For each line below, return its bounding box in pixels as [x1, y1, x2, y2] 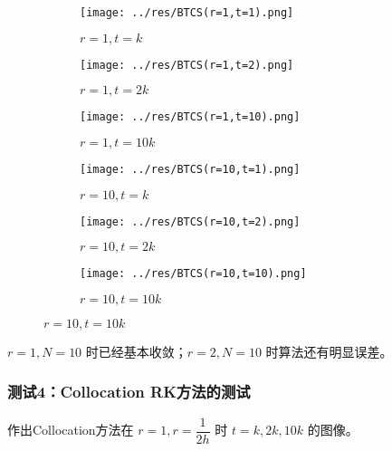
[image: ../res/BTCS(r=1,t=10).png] [80, 110, 301, 124]
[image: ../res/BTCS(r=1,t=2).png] [80, 58, 294, 72]
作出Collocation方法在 [7, 420, 134, 439]
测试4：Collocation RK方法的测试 [7, 380, 251, 403]
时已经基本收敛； [85, 341, 187, 360]
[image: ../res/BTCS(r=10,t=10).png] [80, 267, 307, 281]
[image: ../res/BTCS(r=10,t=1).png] [80, 162, 301, 176]
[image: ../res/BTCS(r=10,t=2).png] [80, 215, 301, 228]
